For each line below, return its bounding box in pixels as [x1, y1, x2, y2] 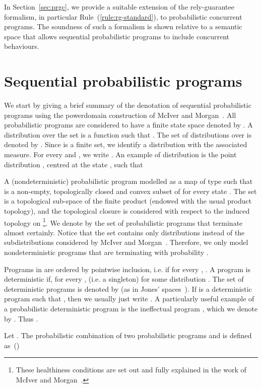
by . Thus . [4, 313, 38, 324]
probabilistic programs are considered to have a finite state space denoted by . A [4, 119, 253, 130]
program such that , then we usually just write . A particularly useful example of [4, 293, 254, 304]
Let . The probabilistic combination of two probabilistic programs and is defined [4, 330, 252, 341]
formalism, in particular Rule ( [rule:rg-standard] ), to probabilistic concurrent [4, 11, 242, 22]
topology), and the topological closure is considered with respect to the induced [4, 206, 250, 216]
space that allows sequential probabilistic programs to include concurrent [4, 31, 230, 41]
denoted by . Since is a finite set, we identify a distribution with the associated [4, 139, 247, 150]
